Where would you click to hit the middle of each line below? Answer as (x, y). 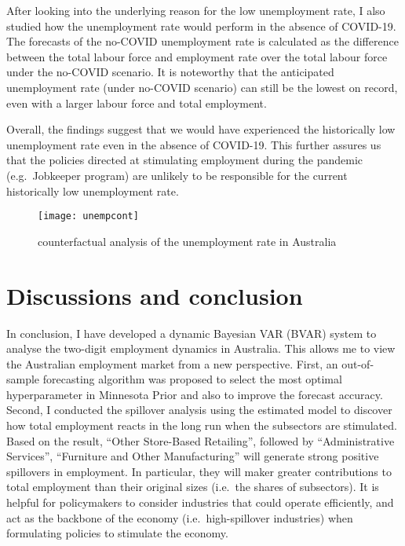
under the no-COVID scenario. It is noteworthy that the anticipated (170, 72)
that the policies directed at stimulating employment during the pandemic (185, 160)
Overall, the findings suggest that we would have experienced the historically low (201, 129)
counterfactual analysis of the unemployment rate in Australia (187, 241)
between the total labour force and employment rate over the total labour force (197, 56)
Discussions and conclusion (155, 295)
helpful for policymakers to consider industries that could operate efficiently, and (200, 502)
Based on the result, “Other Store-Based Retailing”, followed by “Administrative (201, 440)
